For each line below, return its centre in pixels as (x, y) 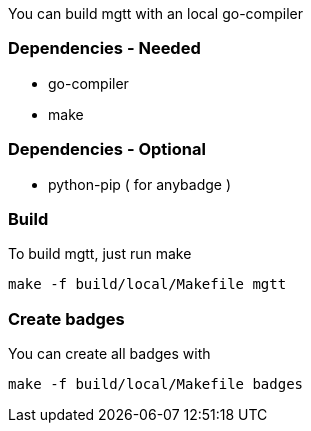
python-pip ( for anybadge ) (140, 184)
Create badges (66, 318)
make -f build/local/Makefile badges (156, 384)
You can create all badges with (109, 353)
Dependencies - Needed (104, 48)
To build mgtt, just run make (100, 254)
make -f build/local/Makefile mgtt (147, 284)
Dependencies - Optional (107, 149)
